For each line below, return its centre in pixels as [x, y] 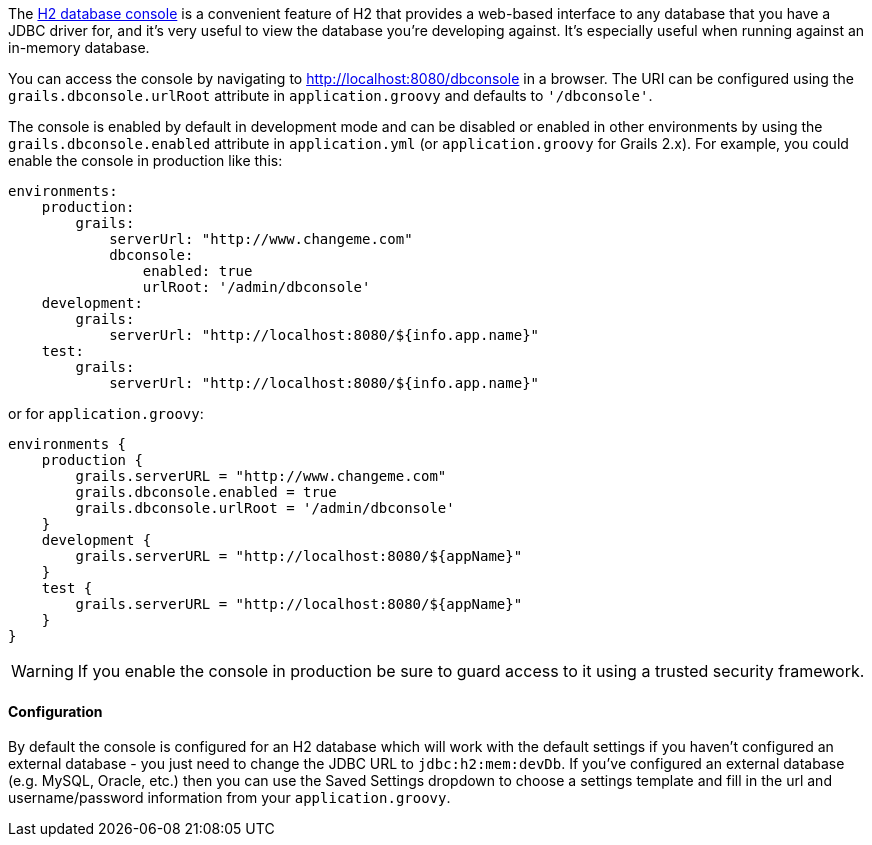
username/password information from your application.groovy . [229, 798]
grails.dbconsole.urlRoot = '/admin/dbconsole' [265, 508]
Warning [42, 671]
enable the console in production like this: [145, 160]
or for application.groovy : [106, 413]
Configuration [55, 711]
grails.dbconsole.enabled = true [206, 492]
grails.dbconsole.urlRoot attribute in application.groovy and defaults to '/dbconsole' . [330, 95]
